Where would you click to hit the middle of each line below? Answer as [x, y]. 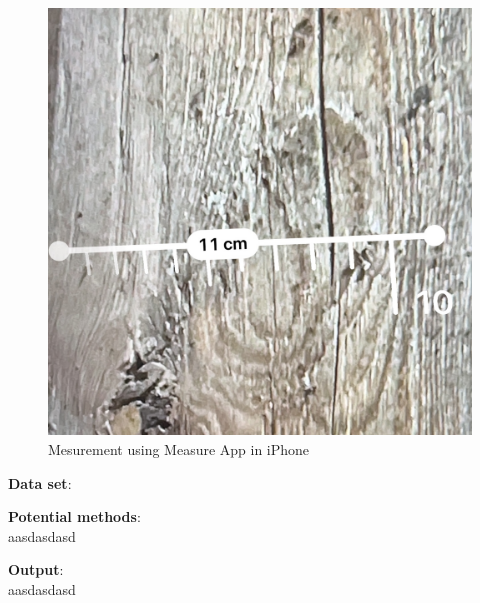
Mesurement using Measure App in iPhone [179, 448]
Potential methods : [74, 516]
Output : [36, 569]
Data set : [40, 482]
